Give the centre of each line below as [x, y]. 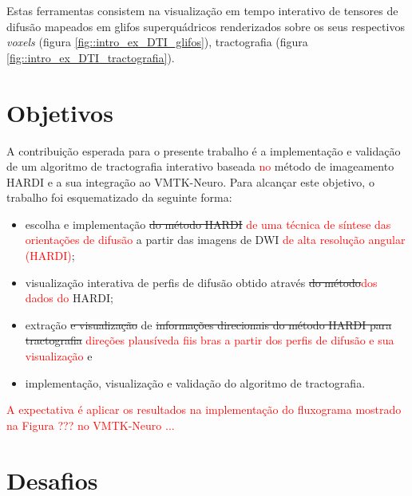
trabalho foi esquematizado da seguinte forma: [119, 197]
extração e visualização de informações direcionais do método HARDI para [208, 324]
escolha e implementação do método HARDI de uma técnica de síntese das [208, 224]
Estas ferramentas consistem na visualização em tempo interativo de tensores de [202, 10]
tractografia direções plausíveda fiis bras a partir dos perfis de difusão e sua [210, 340]
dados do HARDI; [69, 298]
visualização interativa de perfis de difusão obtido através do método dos [201, 282]
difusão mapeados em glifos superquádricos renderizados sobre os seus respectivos [206, 26]
